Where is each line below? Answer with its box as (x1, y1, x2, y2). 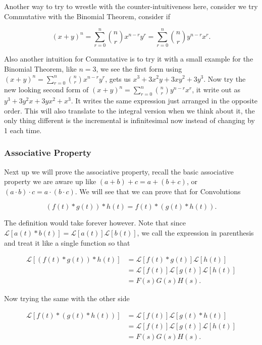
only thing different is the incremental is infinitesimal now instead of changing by (4, 115, 255, 126)
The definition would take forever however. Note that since (4, 217, 186, 228)
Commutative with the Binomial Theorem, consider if (4, 11, 170, 21)
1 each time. (4, 125, 42, 135)
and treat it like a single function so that (4, 237, 130, 248)
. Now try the (203, 73, 246, 84)
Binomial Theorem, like (4, 63, 77, 74)
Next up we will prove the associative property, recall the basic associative (4, 166, 234, 177)
